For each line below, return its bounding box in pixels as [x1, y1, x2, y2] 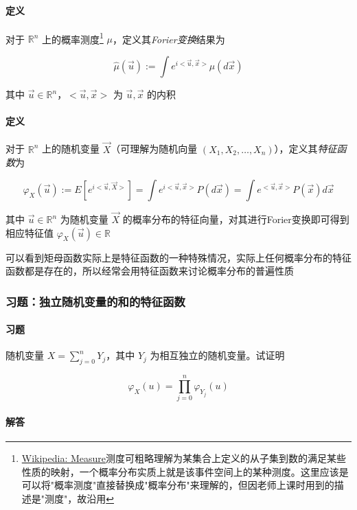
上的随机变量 [41, 141, 100, 156]
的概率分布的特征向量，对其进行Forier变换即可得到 [122, 212, 349, 227]
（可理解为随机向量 [111, 141, 198, 156]
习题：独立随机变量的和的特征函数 [5, 292, 185, 310]
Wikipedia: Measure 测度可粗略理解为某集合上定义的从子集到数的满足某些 [21, 451, 347, 465]
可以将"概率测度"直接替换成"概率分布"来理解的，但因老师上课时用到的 [21, 478, 334, 492]
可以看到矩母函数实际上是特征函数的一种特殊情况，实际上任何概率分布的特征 [5, 250, 352, 264]
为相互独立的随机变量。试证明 [150, 348, 285, 362]
